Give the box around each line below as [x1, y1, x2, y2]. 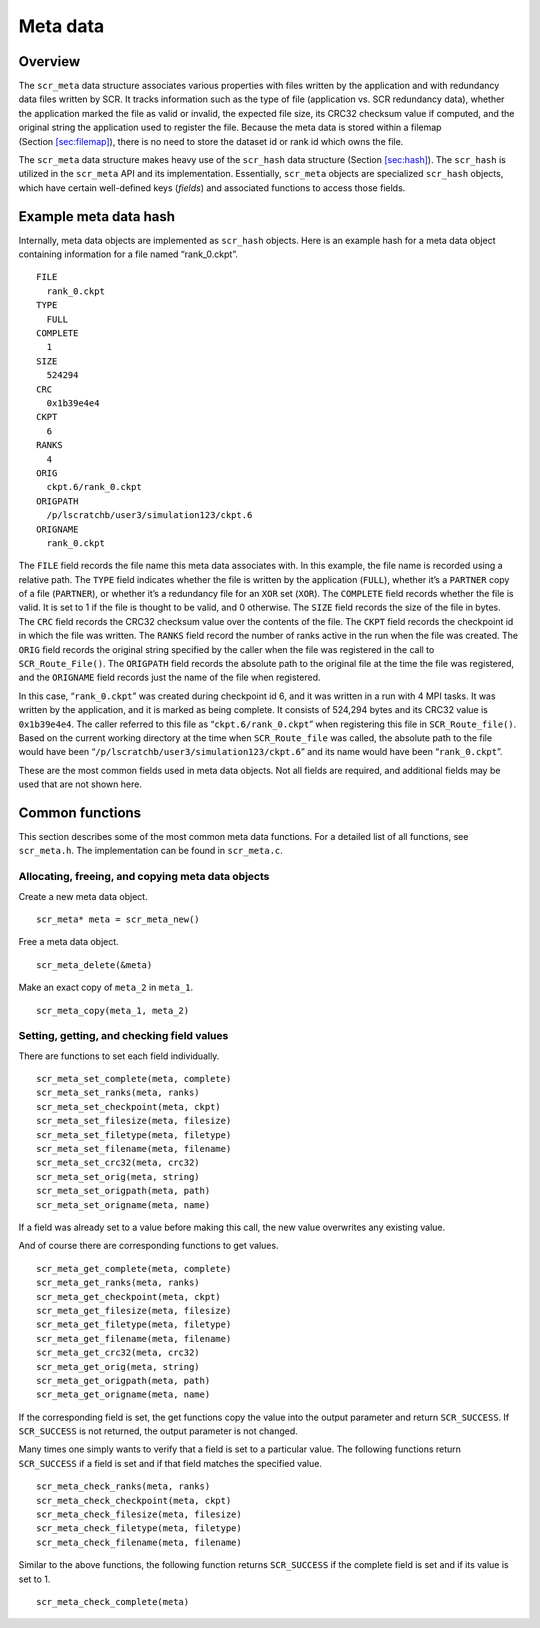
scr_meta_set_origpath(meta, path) [36, 1185, 211, 1197]
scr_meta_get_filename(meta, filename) [36, 1333, 232, 1344]
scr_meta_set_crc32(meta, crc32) [36, 1157, 200, 1169]
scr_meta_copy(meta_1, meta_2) [36, 1005, 190, 1016]
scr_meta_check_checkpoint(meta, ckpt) [36, 1495, 232, 1506]
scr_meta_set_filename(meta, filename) [36, 1143, 232, 1155]
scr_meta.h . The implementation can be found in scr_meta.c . [18, 845, 284, 857]
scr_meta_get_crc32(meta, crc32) [36, 1347, 200, 1359]
